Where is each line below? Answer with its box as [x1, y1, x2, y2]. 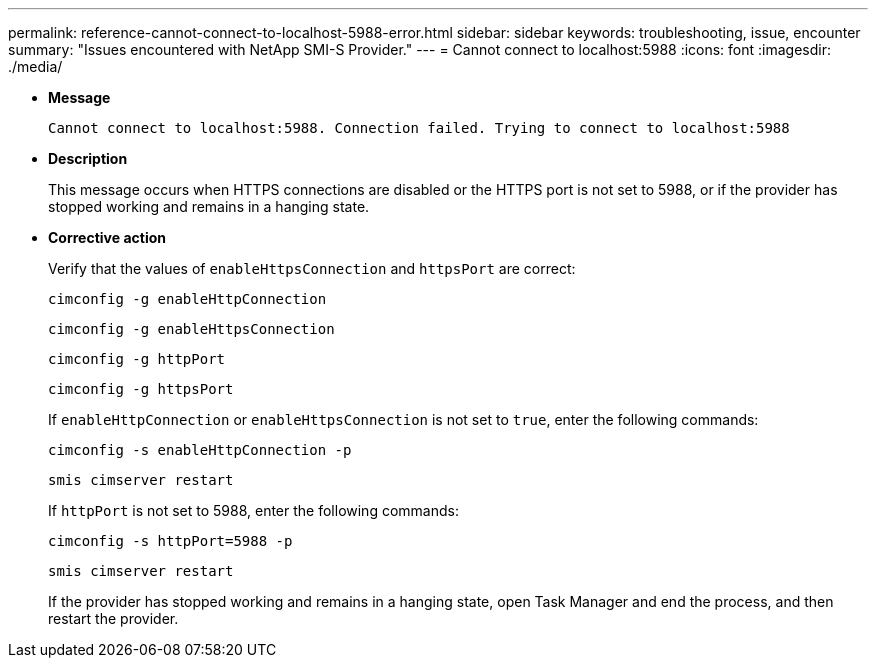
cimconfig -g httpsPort [48, 381, 234, 397]
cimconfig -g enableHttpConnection [48, 291, 327, 307]
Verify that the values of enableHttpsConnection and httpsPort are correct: [48, 260, 576, 277]
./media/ [8, 58, 63, 75]
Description [48, 150, 128, 167]
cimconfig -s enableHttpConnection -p [48, 442, 352, 458]
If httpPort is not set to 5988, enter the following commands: [48, 502, 459, 519]
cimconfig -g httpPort [48, 351, 226, 367]
